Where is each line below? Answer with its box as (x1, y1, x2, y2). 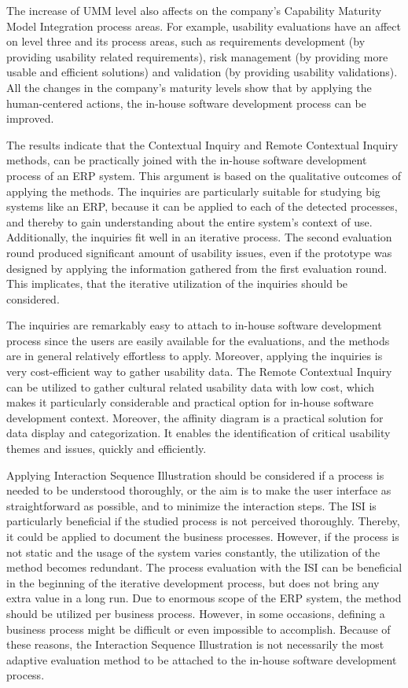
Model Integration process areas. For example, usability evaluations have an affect (6, 17, 401, 34)
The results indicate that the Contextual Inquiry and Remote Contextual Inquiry (6, 136, 399, 153)
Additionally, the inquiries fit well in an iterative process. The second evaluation (6, 229, 392, 245)
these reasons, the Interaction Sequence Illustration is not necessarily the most (6, 636, 384, 653)
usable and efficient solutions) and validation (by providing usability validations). (6, 64, 398, 80)
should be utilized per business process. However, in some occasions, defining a (6, 605, 385, 621)
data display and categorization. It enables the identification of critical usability (6, 425, 391, 441)
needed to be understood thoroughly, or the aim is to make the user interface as (6, 482, 391, 499)
